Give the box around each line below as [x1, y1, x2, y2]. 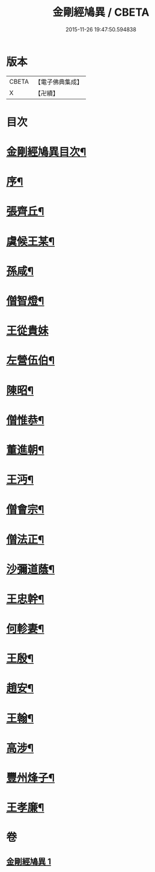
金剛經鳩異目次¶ [6, 145, 87, 159]
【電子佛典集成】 [34, 78, 83, 86]
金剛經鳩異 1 [6, 856, 52, 867]
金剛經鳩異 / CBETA [52, 5, 150, 19]
